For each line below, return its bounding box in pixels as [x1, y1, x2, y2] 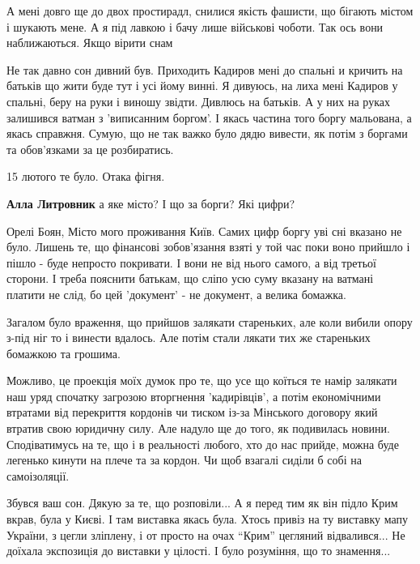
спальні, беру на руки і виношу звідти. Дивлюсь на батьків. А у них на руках [6, 92, 390, 109]
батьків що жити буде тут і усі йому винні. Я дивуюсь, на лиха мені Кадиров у [6, 77, 398, 94]
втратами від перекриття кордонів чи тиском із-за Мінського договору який [6, 404, 378, 421]
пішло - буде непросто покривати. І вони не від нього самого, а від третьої [6, 254, 376, 271]
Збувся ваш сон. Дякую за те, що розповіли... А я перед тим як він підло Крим [6, 494, 398, 511]
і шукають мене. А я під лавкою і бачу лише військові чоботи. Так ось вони [6, 18, 384, 35]
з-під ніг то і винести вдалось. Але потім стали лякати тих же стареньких [6, 329, 371, 346]
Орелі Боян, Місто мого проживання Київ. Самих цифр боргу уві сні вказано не [6, 222, 402, 239]
